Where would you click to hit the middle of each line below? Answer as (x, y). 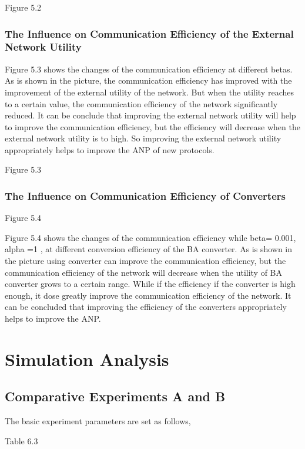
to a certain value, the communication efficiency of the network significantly (141, 103)
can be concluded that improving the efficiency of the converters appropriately (146, 307)
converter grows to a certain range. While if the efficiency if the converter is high (150, 284)
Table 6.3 (21, 440)
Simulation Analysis (87, 359)
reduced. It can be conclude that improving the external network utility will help (150, 115)
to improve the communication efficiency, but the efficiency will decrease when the (152, 126)
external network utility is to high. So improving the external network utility (143, 138)
